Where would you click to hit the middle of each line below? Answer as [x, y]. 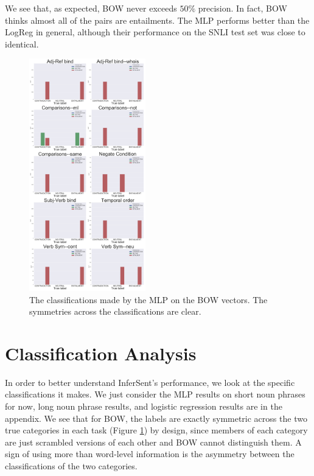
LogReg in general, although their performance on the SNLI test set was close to [155, 32]
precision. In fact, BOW [242, 8]
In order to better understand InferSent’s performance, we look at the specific [150, 382]
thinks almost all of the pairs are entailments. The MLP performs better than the [157, 20]
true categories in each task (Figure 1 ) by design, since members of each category [156, 430]
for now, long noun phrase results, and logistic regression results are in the [144, 406]
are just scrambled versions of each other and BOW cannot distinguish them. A [153, 442]
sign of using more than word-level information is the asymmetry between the [150, 454]
